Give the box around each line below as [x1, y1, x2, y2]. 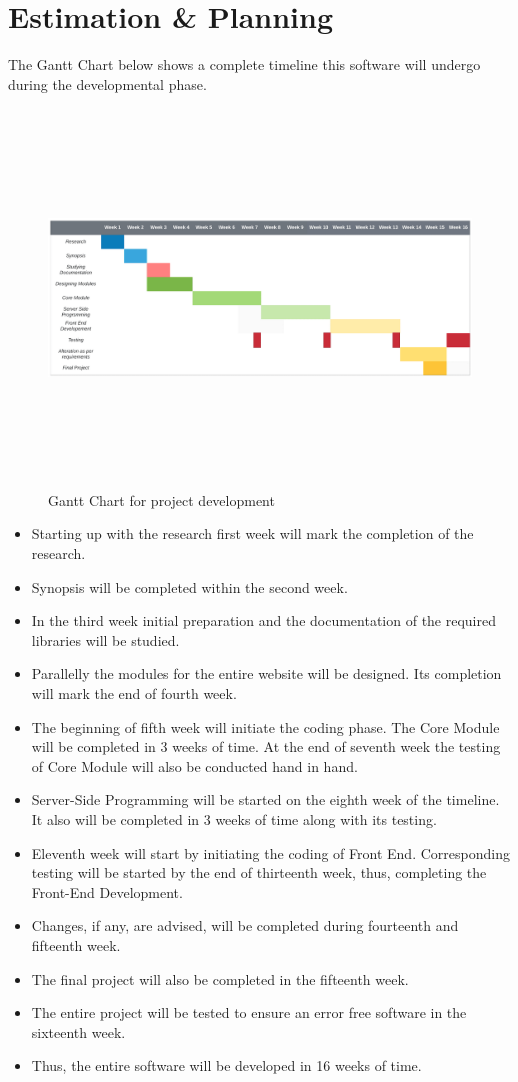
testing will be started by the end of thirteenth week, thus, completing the [31, 862, 487, 883]
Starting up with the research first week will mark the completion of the [31, 523, 474, 544]
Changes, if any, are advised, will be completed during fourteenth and [31, 915, 459, 936]
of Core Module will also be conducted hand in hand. [31, 755, 358, 776]
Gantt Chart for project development [48, 489, 275, 510]
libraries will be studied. [31, 629, 180, 650]
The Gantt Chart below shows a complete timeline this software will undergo [8, 54, 481, 75]
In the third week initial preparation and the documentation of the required [31, 610, 496, 631]
